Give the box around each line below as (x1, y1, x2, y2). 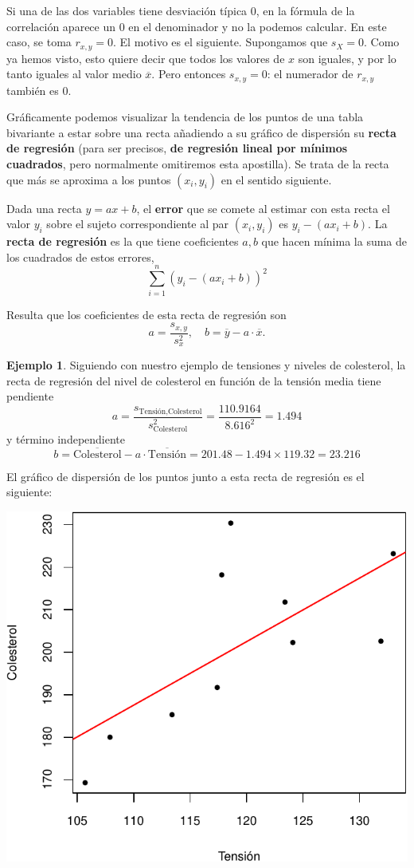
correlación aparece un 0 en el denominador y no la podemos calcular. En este (6, 18, 387, 34)
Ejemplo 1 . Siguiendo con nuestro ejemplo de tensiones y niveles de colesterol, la (6, 357, 406, 373)
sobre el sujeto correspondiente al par (46, 215, 229, 232)
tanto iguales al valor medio (6, 65, 142, 82)
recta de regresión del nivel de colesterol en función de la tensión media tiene (6, 372, 381, 389)
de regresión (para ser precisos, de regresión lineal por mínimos (6, 140, 348, 156)
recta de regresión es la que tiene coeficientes (6, 233, 239, 250)
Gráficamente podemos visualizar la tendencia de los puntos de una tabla (6, 108, 364, 125)
